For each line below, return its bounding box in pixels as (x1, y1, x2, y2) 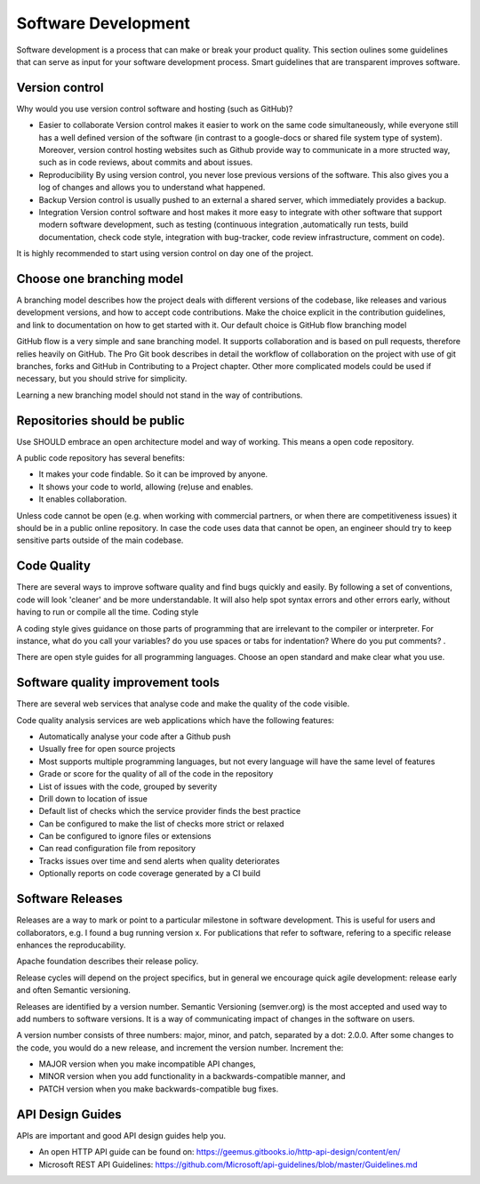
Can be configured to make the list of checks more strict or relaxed (38, 818, 284, 829)
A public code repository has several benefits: (16, 453, 186, 463)
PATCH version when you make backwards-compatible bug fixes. (38, 1083, 279, 1094)
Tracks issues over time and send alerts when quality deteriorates (38, 855, 280, 866)
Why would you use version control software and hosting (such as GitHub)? (16, 103, 293, 114)
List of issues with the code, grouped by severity (38, 781, 218, 792)
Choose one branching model (16, 271, 184, 286)
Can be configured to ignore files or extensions (38, 831, 212, 842)
